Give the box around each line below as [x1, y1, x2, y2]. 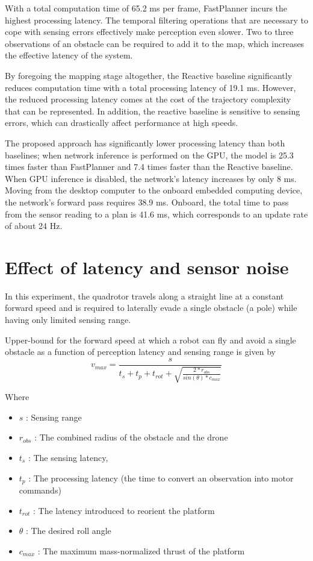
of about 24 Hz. [5, 219, 63, 232]
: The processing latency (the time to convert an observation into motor [28, 471, 294, 484]
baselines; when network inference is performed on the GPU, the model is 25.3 [5, 148, 294, 161]
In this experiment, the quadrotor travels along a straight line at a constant [5, 289, 284, 302]
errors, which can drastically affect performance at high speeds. [5, 116, 238, 129]
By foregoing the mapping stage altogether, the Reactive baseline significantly [5, 69, 293, 81]
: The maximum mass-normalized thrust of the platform [37, 544, 245, 557]
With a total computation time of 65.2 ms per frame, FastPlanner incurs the [5, 2, 288, 14]
